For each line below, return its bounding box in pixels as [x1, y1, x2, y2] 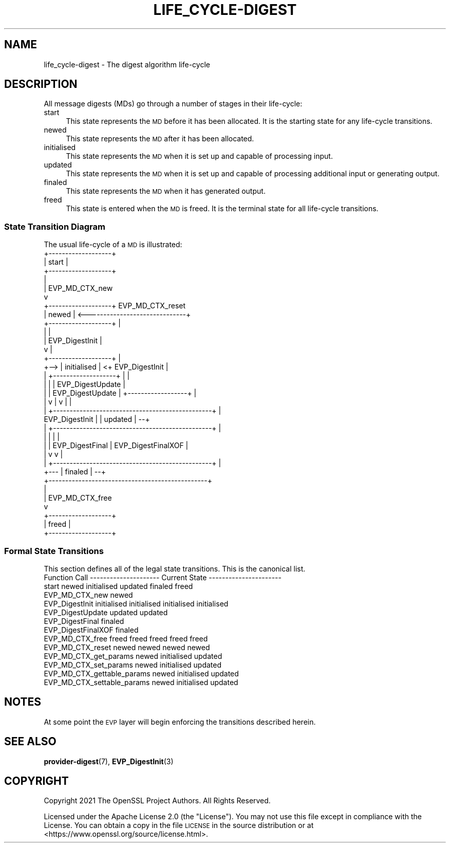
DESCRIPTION [4, 78, 78, 91]
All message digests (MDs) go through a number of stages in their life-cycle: [44, 99, 303, 108]
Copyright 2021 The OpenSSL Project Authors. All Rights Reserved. [44, 796, 271, 805]
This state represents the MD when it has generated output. [66, 187, 266, 196]
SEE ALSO [4, 735, 57, 748]
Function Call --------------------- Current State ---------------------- [44, 573, 282, 582]
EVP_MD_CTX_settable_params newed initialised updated [44, 677, 238, 687]
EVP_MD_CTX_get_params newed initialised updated [44, 651, 222, 660]
